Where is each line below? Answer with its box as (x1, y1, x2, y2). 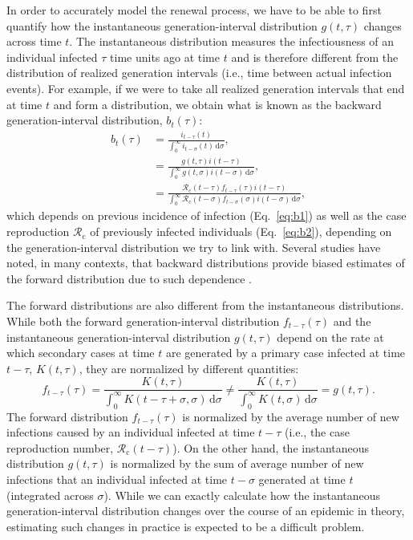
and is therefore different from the (231, 48, 399, 65)
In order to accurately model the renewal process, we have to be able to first (6, 2, 382, 18)
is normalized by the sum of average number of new (110, 455, 364, 472)
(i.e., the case (284, 424, 350, 441)
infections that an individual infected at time (6, 470, 228, 487)
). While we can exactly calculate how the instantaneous (103, 486, 381, 503)
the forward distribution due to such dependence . (6, 270, 252, 286)
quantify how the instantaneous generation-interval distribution (6, 17, 318, 34)
